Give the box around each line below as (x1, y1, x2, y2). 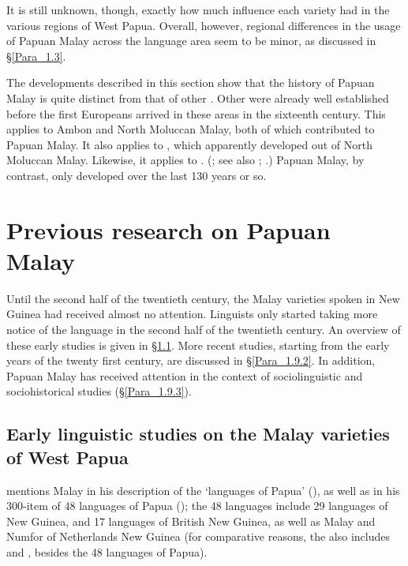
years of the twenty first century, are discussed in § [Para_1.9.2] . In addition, (6, 352, 376, 369)
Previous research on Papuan (6, 213, 331, 246)
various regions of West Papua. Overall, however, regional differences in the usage (6, 17, 401, 33)
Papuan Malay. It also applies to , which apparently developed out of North (6, 136, 373, 152)
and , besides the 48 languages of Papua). (6, 543, 208, 560)
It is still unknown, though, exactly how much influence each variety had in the (6, 2, 390, 17)
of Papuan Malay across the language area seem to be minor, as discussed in (6, 32, 376, 49)
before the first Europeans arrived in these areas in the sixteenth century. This (6, 105, 386, 122)
